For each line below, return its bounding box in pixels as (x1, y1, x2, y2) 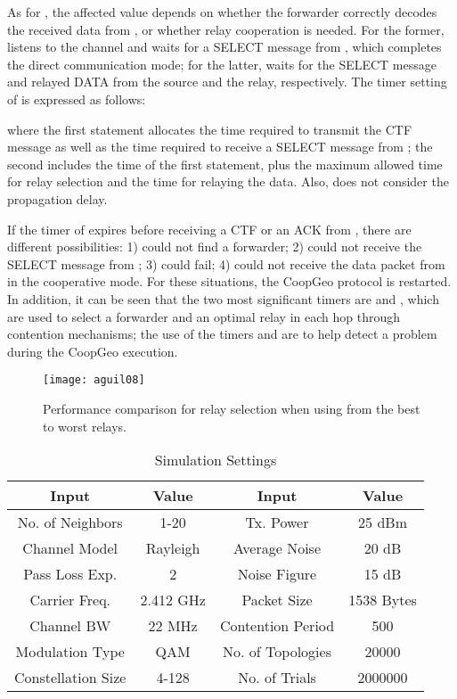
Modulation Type (15, 641, 125, 662)
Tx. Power (245, 512, 309, 533)
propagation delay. (7, 189, 108, 208)
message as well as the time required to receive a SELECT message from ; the (7, 137, 433, 156)
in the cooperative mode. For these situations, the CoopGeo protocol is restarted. (7, 272, 452, 291)
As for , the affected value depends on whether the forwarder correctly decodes (7, 3, 437, 21)
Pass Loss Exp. (23, 563, 118, 585)
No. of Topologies (223, 641, 331, 662)
